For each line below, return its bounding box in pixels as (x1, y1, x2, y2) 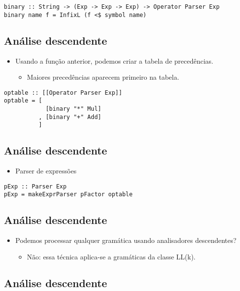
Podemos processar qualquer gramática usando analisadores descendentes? (15, 235, 237, 245)
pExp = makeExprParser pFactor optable (4, 191, 133, 198)
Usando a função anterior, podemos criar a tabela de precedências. (15, 55, 213, 66)
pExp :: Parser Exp (4, 183, 67, 190)
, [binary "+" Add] (38, 113, 102, 120)
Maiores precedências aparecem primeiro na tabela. (27, 72, 179, 82)
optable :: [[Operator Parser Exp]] (4, 89, 122, 96)
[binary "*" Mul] (45, 105, 102, 113)
